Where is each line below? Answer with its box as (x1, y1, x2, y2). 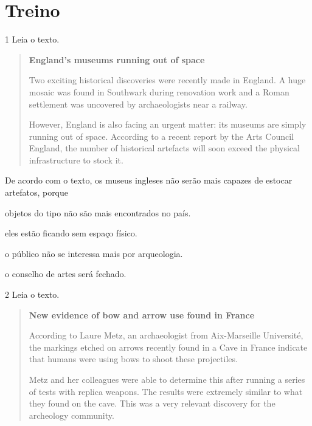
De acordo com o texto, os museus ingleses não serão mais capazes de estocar (5, 174, 293, 187)
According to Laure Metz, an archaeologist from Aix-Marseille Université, (29, 329, 303, 342)
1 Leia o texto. (5, 33, 60, 46)
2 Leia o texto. (5, 288, 60, 301)
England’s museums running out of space (29, 53, 205, 66)
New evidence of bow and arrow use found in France (29, 308, 255, 321)
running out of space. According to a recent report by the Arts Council (29, 129, 294, 142)
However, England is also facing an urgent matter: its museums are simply (29, 118, 307, 131)
